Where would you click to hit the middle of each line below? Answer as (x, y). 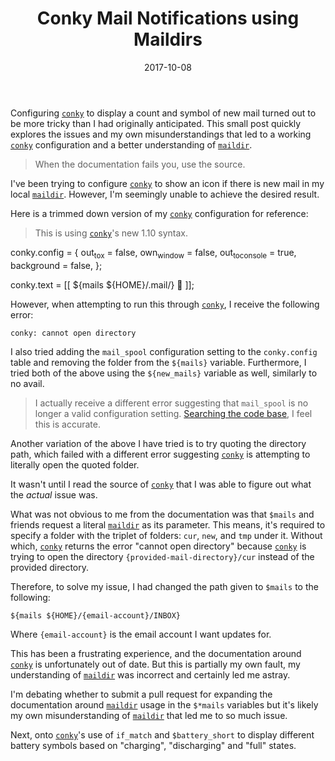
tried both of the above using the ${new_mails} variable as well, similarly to (164, 373)
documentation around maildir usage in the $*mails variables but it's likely (164, 704)
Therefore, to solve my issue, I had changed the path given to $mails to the (164, 586)
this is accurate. (67, 424)
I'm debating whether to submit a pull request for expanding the (141, 694)
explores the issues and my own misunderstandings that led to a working (161, 134)
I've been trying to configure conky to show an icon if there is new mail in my (167, 183)
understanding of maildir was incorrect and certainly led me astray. (150, 674)
